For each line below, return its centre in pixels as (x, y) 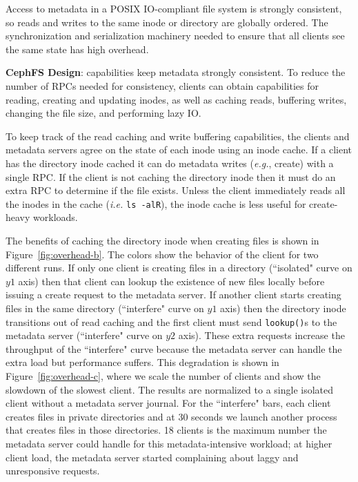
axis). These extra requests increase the (261, 335)
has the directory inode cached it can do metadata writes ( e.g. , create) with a (170, 163)
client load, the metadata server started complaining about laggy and (152, 457)
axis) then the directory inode (283, 308)
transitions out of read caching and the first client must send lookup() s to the (171, 321)
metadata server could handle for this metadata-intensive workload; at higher (169, 443)
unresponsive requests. (53, 471)
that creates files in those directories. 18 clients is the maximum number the (166, 430)
